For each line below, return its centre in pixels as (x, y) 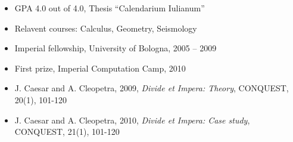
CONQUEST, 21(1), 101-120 (67, 132)
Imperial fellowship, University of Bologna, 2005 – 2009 (116, 48)
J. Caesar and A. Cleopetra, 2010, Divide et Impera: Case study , (132, 120)
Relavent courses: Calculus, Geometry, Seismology (106, 28)
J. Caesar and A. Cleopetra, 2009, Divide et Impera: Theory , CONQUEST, (152, 88)
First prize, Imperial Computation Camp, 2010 (100, 68)
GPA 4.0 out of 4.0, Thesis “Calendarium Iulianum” (110, 8)
